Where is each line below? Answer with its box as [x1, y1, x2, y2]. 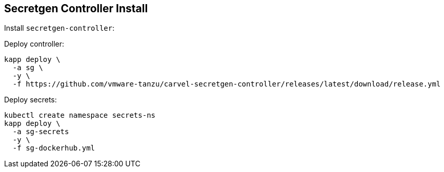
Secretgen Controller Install [4, 2, 148, 15]
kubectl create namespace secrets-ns [4, 111, 156, 120]
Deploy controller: [4, 39, 65, 49]
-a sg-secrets [12, 127, 69, 136]
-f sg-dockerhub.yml [12, 144, 95, 153]
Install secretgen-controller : [4, 24, 115, 33]
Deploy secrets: [4, 95, 57, 104]
